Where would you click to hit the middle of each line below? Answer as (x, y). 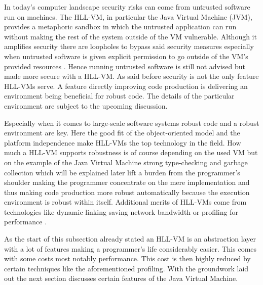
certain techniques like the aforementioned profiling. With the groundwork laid (126, 268)
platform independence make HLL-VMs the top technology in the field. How (123, 142)
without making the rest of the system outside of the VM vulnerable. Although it (130, 36)
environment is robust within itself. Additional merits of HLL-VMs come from (125, 202)
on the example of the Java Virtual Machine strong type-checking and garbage (126, 162)
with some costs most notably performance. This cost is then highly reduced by (127, 258)
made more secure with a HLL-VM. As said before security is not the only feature (131, 76)
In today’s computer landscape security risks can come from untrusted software (127, 7)
